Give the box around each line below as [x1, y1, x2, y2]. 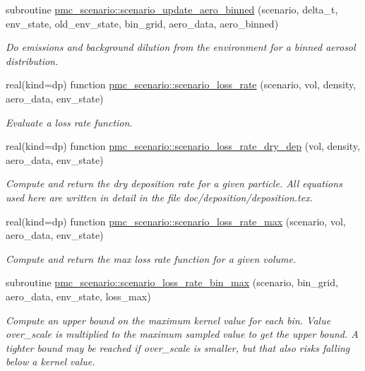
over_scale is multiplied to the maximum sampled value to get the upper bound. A [6, 326, 359, 341]
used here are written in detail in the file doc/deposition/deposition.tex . [6, 189, 313, 204]
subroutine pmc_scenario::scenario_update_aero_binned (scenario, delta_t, [6, 2, 338, 16]
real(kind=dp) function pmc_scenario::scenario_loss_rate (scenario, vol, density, [6, 77, 357, 92]
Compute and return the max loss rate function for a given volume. [6, 251, 297, 266]
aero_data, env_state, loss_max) [6, 288, 151, 303]
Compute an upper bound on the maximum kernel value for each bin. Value [6, 312, 331, 327]
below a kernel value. [6, 354, 95, 369]
